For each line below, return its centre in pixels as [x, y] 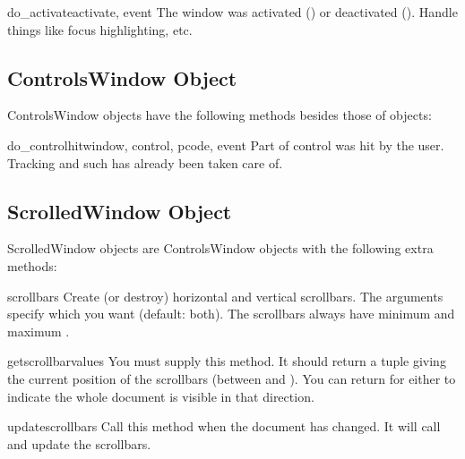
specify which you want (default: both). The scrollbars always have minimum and [231, 314]
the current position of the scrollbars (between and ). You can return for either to [232, 378]
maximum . [39, 331]
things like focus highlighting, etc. [100, 29]
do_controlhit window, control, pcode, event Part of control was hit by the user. [226, 144]
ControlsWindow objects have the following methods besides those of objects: [220, 115]
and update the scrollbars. [79, 443]
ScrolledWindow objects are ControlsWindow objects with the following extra [220, 248]
